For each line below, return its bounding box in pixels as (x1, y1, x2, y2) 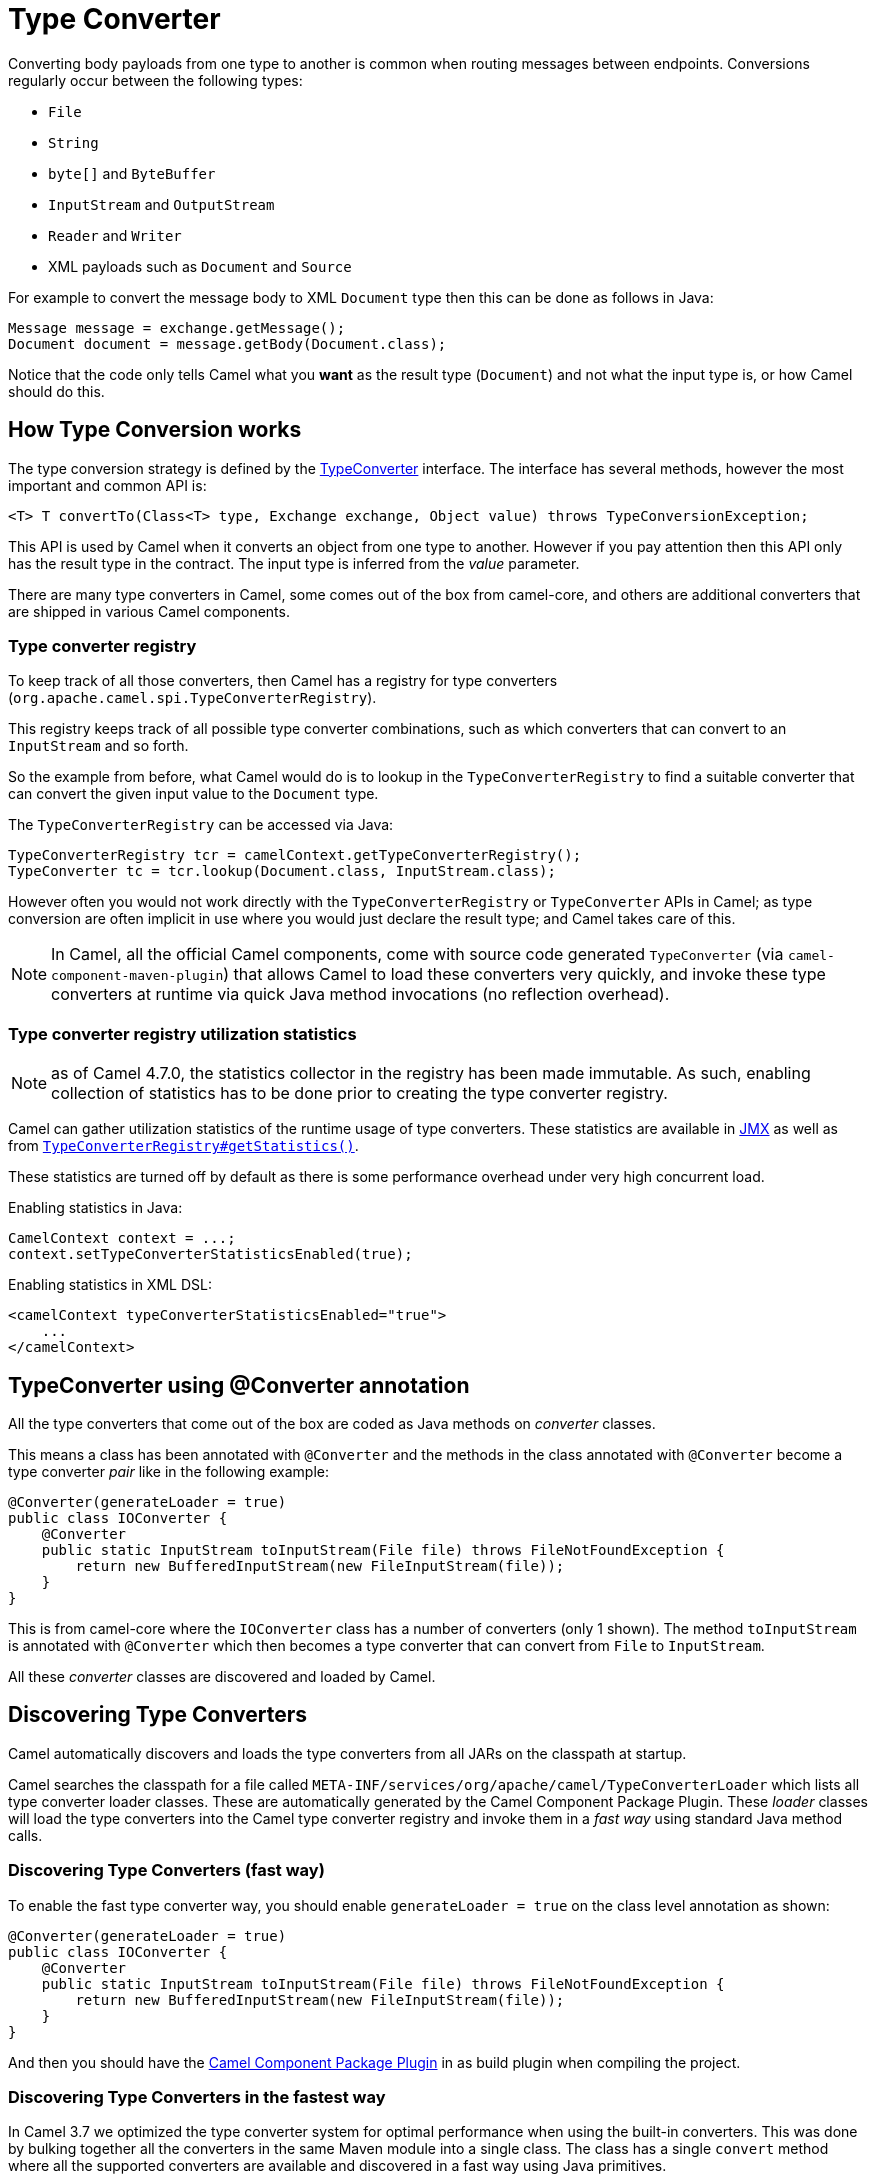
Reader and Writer (48, 226, 182, 244)
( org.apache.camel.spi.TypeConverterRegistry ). (8, 689, 377, 707)
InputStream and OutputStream (48, 195, 275, 213)
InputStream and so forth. (8, 737, 189, 755)
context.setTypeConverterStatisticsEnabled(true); (8, 1246, 413, 1263)
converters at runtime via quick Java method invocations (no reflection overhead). (51, 984, 670, 1005)
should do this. (8, 382, 105, 400)
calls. (8, 1826, 43, 1844)
